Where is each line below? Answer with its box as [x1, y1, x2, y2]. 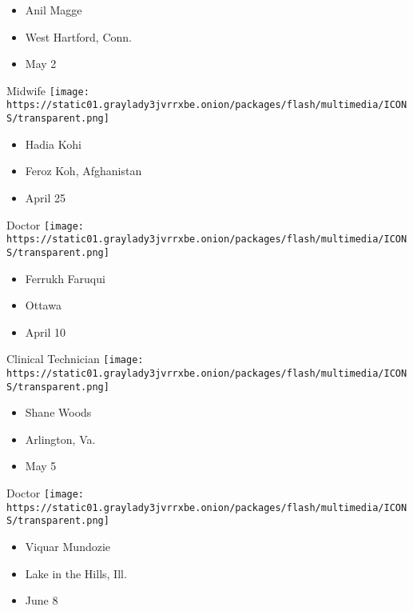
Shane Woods [25, 404, 92, 421]
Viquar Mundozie [25, 538, 111, 554]
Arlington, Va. [25, 430, 96, 447]
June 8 [25, 592, 58, 609]
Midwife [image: [6, 82, 89, 98]
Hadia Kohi [25, 135, 81, 152]
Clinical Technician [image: [6, 350, 144, 367]
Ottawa [25, 297, 62, 313]
